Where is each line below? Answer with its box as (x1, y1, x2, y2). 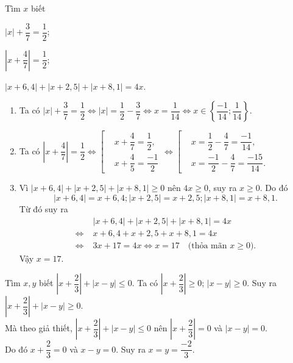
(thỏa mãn (188, 241, 227, 250)
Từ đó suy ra (19, 203, 68, 215)
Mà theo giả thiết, (5, 322, 72, 334)
